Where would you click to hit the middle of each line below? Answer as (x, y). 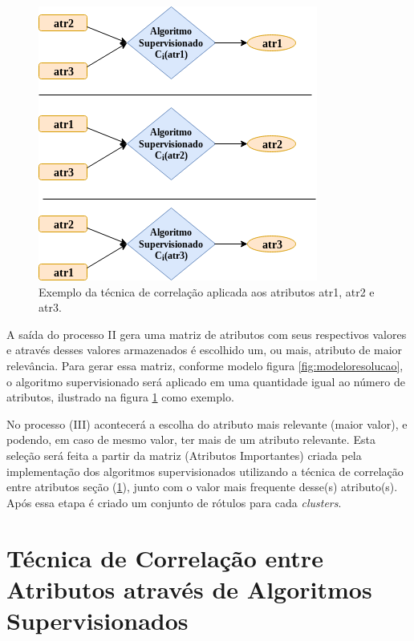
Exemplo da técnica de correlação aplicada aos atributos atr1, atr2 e (207, 291)
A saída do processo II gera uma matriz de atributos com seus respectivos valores (207, 334)
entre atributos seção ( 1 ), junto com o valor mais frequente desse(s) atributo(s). (202, 487)
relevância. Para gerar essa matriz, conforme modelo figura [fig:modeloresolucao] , (205, 365)
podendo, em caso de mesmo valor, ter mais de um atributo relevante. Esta (191, 439)
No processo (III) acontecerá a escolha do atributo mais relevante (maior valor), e (207, 423)
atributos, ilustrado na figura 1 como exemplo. (120, 397)
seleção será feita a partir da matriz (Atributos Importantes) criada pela (184, 455)
